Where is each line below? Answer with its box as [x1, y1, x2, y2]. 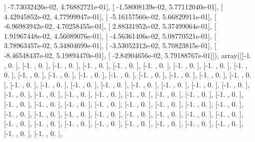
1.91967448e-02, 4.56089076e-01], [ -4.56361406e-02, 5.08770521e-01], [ [4, 30, 217, 41]
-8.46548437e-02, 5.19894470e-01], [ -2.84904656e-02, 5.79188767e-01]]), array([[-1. [4, 50, 252, 60]
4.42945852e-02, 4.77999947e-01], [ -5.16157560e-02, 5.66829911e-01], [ [4, 11, 217, 21]
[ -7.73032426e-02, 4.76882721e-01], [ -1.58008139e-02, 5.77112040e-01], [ [4, 1, 223, 11]
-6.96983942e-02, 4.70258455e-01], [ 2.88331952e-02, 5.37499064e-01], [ [4, 21, 217, 31]
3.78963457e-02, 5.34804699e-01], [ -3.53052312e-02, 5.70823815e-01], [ [4, 40, 217, 51]
